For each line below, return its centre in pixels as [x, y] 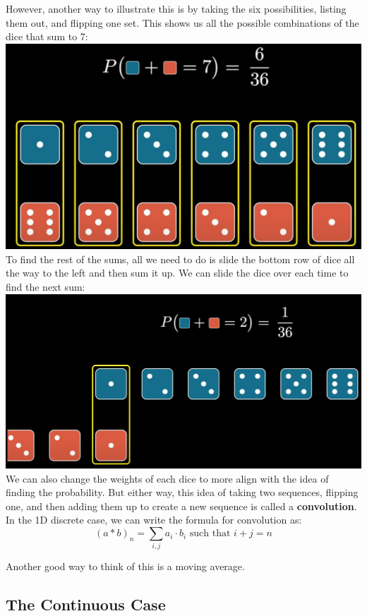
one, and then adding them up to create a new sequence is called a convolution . [181, 506]
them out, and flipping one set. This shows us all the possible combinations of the [182, 22]
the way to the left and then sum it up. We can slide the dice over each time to [177, 273]
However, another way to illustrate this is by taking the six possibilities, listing [176, 8]
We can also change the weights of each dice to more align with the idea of [167, 478]
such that [210, 534]
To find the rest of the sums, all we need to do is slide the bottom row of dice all [180, 259]
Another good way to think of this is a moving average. [125, 566]
